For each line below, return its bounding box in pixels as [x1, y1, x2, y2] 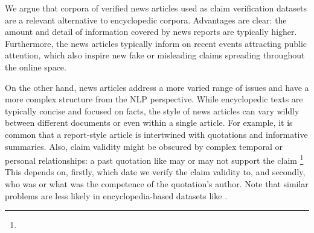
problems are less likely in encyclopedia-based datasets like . [5, 189, 228, 202]
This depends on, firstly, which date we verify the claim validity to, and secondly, [5, 166, 306, 178]
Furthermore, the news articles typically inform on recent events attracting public [5, 37, 307, 49]
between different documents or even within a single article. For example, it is [5, 116, 293, 129]
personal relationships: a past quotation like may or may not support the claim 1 [5, 152, 304, 166]
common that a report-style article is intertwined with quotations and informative [5, 128, 308, 140]
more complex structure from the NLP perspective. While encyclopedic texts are [5, 93, 303, 105]
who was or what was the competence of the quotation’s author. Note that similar [5, 177, 309, 190]
